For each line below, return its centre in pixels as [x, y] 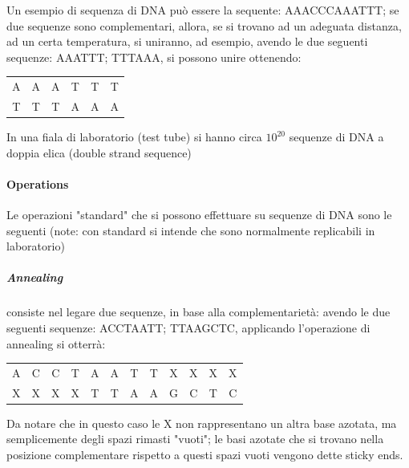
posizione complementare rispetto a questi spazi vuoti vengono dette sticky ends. [205, 455]
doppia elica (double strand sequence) [99, 152]
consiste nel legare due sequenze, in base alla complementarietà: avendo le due [198, 312]
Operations [38, 183]
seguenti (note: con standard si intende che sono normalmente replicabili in [191, 230]
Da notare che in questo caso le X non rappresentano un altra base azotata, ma [202, 423]
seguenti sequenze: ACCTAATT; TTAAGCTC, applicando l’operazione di [188, 327]
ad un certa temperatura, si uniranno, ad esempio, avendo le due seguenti [187, 41]
